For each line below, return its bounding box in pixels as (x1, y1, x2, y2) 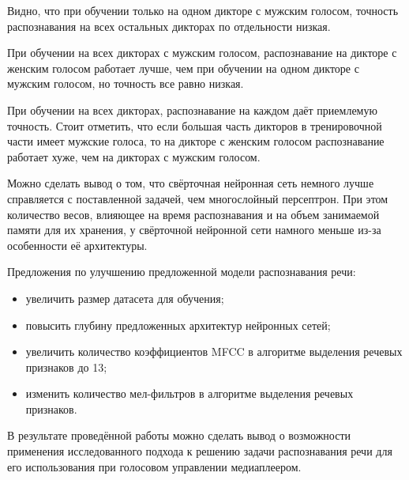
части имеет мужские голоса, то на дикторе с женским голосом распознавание (7, 133, 385, 149)
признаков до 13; (25, 358, 107, 375)
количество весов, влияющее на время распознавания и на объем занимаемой (7, 206, 380, 222)
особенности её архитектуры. (7, 236, 148, 253)
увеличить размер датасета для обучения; (25, 289, 224, 306)
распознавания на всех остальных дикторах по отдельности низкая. (7, 17, 331, 34)
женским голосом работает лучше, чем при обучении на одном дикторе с (7, 59, 359, 76)
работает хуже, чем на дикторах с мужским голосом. (7, 148, 261, 164)
